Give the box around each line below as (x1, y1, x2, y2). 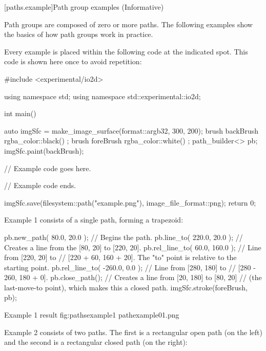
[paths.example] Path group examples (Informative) (4, 2, 164, 12)
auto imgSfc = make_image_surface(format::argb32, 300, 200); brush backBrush (4, 125, 259, 136)
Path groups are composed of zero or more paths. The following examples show (4, 19, 253, 29)
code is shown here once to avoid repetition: (4, 56, 142, 67)
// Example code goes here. (4, 162, 91, 173)
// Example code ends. (4, 180, 76, 191)
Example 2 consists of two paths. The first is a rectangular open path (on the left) (4, 326, 262, 337)
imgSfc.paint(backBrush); (4, 145, 84, 156)
